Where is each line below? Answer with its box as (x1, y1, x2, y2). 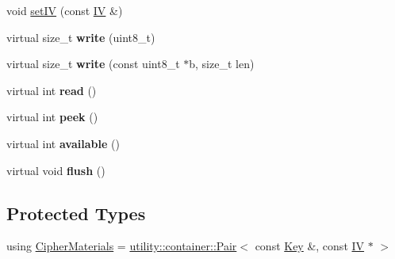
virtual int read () (6, 82, 97, 98)
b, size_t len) (189, 55, 255, 72)
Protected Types (6, 200, 146, 225)
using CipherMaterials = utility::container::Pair (6, 238, 237, 254)
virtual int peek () (6, 109, 98, 125)
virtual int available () (6, 135, 120, 151)
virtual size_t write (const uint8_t (6, 55, 180, 72)
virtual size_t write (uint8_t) (6, 29, 155, 45)
